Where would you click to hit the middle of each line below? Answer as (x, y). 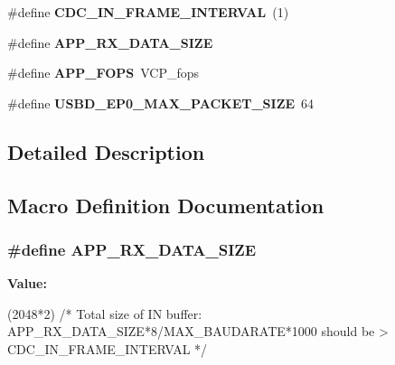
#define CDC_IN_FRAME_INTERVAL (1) (148, 12)
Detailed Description (106, 151)
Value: (27, 283)
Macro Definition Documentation (166, 205)
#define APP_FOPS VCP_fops (103, 73)
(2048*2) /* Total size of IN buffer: (105, 313)
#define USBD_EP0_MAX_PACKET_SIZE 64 (161, 103)
